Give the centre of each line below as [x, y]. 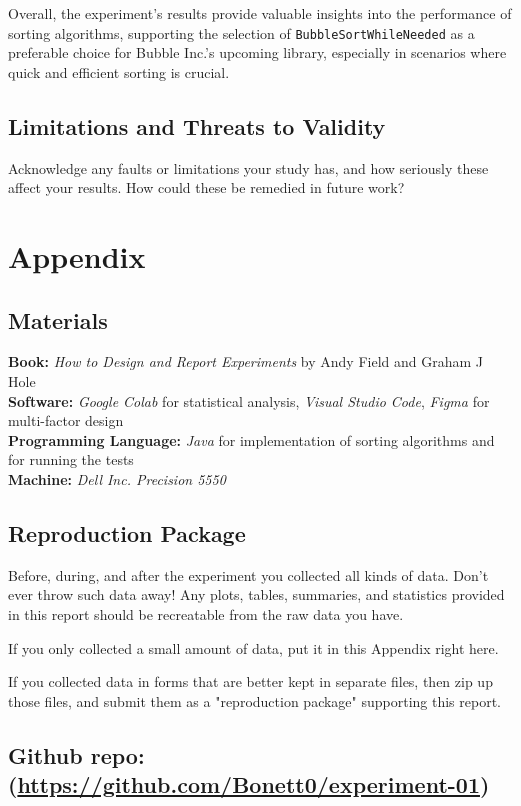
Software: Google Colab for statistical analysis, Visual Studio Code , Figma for [249, 400]
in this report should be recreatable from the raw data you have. [206, 613]
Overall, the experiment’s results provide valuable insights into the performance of [260, 13]
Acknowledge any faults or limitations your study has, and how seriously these [248, 167]
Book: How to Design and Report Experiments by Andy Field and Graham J [246, 361]
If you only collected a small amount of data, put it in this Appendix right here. [253, 647]
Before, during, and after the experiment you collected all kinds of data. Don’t [248, 574]
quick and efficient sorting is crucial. [119, 71]
